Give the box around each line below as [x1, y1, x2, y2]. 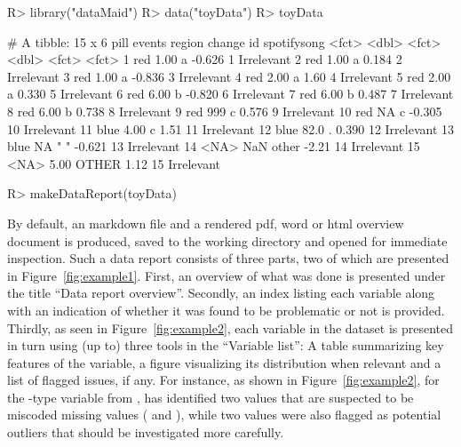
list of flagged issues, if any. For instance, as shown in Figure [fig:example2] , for [7, 371, 440, 389]
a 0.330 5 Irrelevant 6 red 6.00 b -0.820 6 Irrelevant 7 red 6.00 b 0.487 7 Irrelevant [7, 84, 454, 103]
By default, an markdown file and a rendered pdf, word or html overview [7, 213, 404, 232]
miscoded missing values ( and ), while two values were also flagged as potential [7, 405, 441, 424]
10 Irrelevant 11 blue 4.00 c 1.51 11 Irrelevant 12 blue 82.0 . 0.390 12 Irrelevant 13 [7, 119, 455, 138]
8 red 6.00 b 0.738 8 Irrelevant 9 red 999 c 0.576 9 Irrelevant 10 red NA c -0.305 [7, 101, 442, 120]
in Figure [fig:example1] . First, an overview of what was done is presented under [7, 266, 446, 284]
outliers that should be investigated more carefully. [7, 423, 284, 442]
